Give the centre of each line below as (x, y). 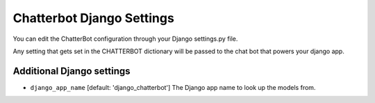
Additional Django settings (72, 71)
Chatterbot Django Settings (94, 18)
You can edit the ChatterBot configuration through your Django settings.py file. (125, 39)
